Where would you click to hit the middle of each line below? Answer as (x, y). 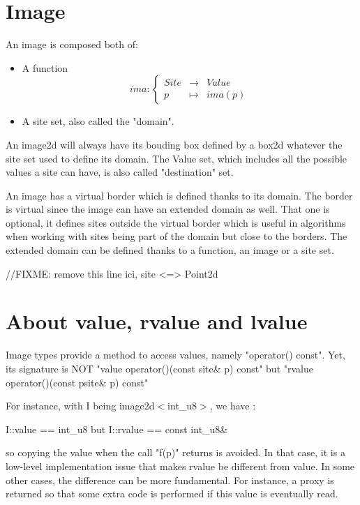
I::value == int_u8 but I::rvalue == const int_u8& (117, 429)
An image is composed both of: (72, 44)
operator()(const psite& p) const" (77, 382)
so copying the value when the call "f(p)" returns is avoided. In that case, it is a (175, 452)
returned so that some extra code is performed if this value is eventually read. (172, 493)
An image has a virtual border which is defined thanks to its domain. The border (179, 195)
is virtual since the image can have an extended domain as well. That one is (168, 209)
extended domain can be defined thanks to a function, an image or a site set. (170, 250)
